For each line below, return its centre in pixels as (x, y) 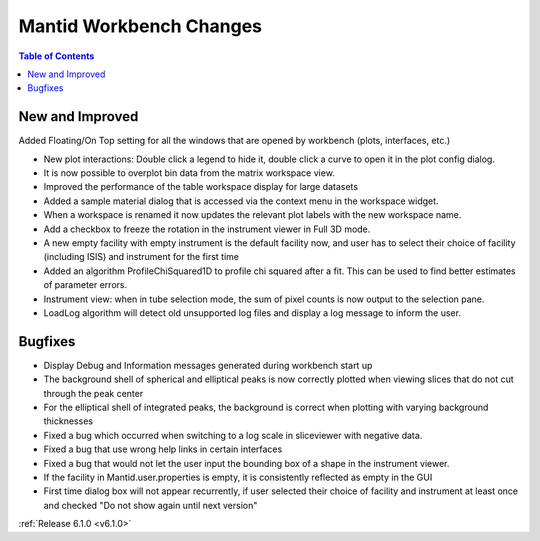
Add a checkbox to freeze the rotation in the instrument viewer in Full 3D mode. (207, 229)
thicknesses (68, 421)
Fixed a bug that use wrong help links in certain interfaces (163, 449)
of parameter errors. (85, 285)
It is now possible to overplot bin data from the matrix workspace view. (189, 173)
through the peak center (93, 393)
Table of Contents (56, 56)
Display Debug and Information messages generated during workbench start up (208, 365)
